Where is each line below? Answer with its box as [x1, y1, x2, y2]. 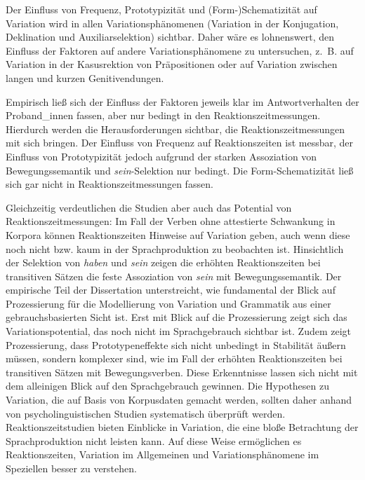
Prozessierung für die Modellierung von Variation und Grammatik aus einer [6, 296, 331, 310]
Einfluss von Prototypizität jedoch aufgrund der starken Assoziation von [6, 149, 317, 163]
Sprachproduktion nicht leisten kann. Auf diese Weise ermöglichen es [6, 433, 302, 448]
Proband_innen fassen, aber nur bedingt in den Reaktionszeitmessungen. [6, 108, 321, 123]
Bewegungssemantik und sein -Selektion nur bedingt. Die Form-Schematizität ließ [6, 163, 354, 177]
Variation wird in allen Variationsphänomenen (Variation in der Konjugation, [6, 15, 339, 30]
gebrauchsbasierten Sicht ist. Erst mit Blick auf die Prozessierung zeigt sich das [6, 310, 347, 324]
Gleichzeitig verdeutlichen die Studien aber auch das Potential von [6, 200, 292, 214]
